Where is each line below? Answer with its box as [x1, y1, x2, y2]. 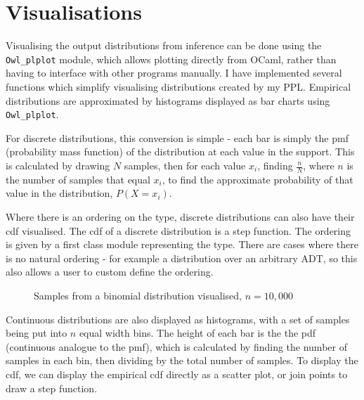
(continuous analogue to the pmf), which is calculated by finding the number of [6, 339, 347, 354]
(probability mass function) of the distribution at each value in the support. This [6, 144, 355, 159]
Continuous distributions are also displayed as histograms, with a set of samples [6, 311, 350, 326]
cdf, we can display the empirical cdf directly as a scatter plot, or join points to [6, 366, 348, 381]
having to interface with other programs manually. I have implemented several [6, 65, 342, 80]
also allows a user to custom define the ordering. [6, 264, 214, 279]
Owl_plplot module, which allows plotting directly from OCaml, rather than [6, 51, 337, 66]
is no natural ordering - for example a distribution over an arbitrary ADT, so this [6, 250, 358, 265]
